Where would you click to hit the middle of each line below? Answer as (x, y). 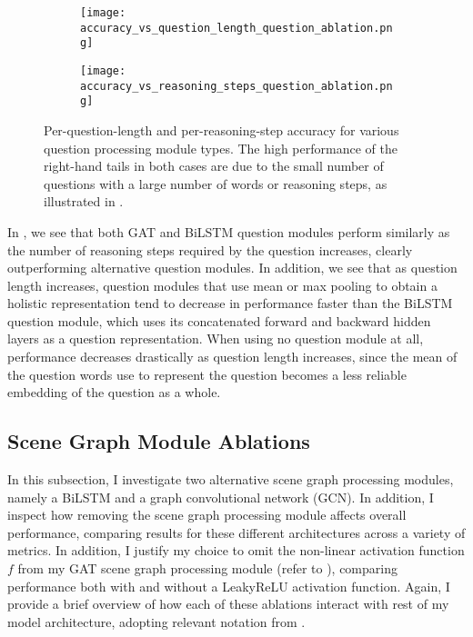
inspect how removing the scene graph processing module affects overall (207, 515)
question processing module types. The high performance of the (221, 148)
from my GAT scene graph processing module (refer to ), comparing (207, 568)
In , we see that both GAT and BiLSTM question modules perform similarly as (229, 231)
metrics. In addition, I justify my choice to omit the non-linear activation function (236, 550)
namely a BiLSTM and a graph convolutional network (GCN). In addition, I (221, 497)
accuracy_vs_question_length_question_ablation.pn (236, 28)
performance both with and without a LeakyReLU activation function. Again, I (229, 586)
